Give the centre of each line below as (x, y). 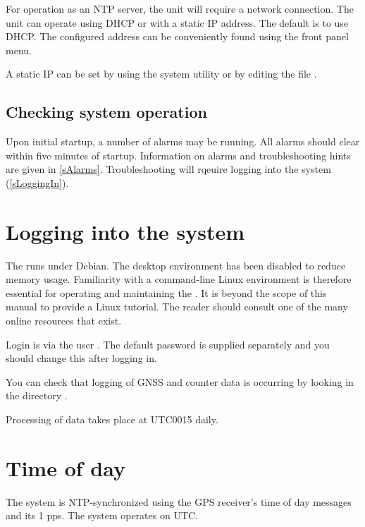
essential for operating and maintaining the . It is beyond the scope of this (166, 292)
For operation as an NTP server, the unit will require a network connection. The (180, 8)
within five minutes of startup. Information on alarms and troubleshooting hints (178, 155)
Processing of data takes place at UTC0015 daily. (112, 419)
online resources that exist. (64, 321)
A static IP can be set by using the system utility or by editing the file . (161, 74)
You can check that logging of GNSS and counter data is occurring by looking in (180, 381)
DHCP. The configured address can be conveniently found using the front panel (177, 36)
